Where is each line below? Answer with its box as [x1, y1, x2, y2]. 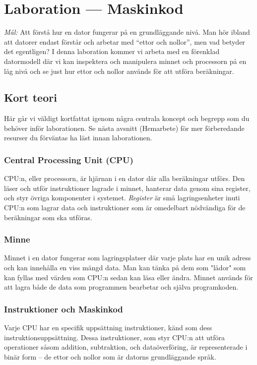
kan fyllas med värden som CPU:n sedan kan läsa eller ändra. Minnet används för [4, 272, 253, 282]
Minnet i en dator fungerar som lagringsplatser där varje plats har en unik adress [4, 252, 251, 263]
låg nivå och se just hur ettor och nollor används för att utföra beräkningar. [4, 65, 234, 76]
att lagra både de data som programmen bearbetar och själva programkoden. [4, 282, 239, 292]
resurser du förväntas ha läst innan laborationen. [4, 132, 152, 143]
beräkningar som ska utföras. [4, 212, 92, 222]
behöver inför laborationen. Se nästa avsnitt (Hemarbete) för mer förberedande [4, 122, 245, 133]
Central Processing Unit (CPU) [4, 154, 133, 166]
